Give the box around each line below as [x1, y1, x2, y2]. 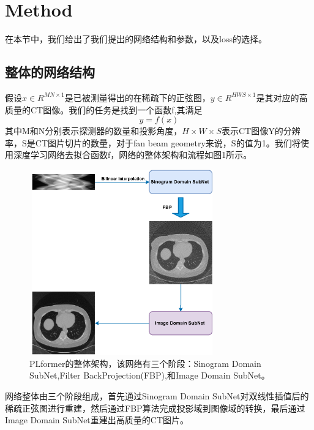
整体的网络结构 [5, 62, 95, 81]
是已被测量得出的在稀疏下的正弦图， [64, 91, 211, 104]
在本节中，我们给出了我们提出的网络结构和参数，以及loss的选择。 [5, 32, 267, 45]
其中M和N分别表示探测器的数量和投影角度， [5, 124, 182, 137]
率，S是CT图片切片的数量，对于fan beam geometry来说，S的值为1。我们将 [5, 136, 301, 149]
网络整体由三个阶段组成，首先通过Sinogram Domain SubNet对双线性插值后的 [5, 390, 309, 402]
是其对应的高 [256, 91, 308, 104]
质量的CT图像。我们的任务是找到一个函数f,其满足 [5, 103, 203, 116]
